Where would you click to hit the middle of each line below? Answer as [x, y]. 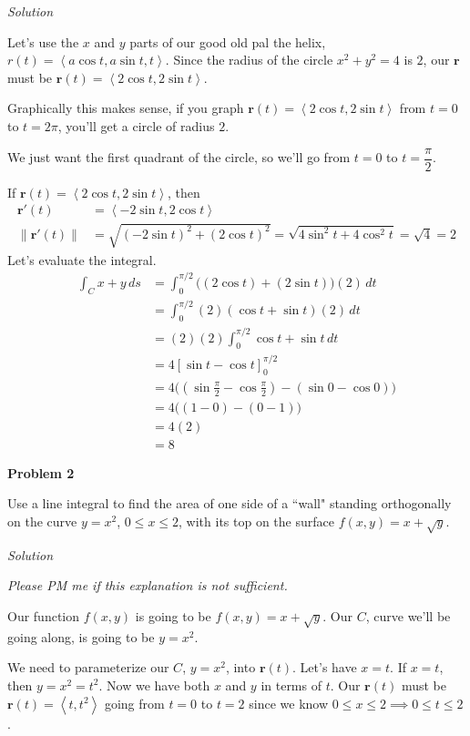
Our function [44, 616]
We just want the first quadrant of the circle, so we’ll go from [179, 157]
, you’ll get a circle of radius [136, 125]
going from [134, 703]
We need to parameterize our [88, 667]
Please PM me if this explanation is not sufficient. [148, 585]
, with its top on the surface [256, 521]
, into [240, 667]
